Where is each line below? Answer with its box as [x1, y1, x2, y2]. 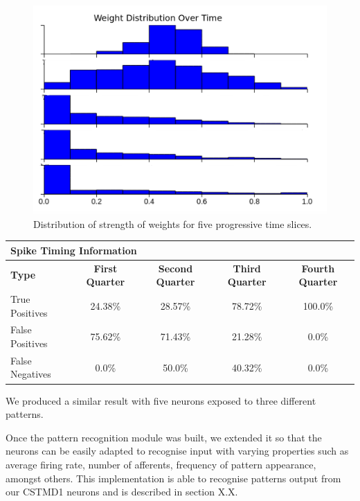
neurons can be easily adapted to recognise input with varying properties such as [6, 443, 349, 458]
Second [158, 261, 193, 275]
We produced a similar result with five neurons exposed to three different [6, 393, 316, 407]
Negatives [10, 367, 51, 381]
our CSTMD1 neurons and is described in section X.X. [6, 484, 238, 499]
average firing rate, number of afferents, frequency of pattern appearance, [6, 457, 316, 471]
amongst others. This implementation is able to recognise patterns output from [6, 471, 341, 485]
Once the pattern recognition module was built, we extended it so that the [6, 430, 322, 444]
